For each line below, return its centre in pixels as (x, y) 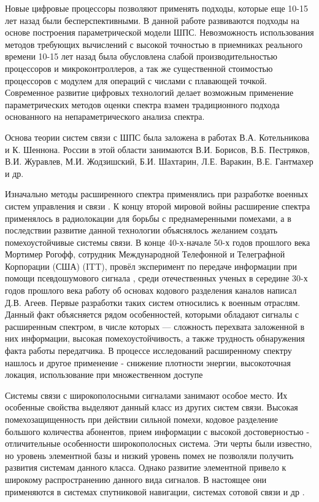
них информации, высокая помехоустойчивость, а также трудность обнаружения (155, 338)
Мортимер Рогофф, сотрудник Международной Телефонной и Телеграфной (145, 254)
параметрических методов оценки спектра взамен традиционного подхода (142, 104)
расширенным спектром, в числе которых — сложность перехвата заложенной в (155, 326)
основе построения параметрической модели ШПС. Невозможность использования (159, 32)
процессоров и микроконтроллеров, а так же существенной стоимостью (139, 68)
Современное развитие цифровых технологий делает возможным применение (149, 92)
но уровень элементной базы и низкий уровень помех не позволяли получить (149, 455)
